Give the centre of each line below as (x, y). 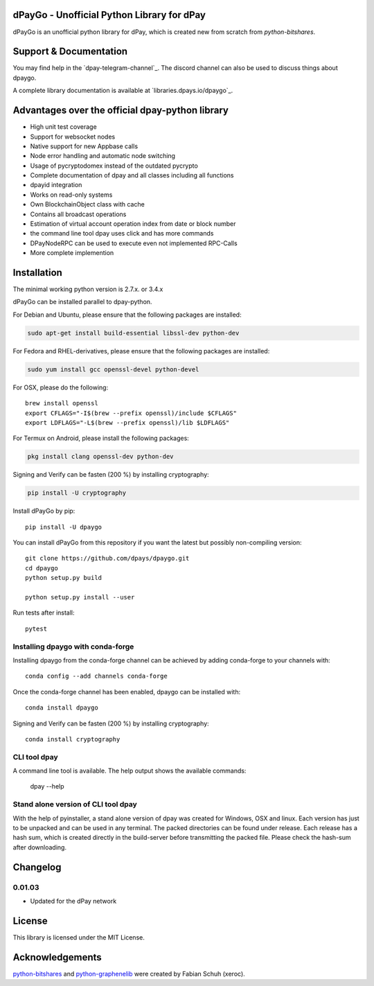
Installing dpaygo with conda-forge (73, 646)
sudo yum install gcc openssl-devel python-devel (113, 369)
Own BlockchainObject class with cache (87, 204)
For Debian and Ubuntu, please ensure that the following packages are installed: (127, 315)
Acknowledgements (57, 957)
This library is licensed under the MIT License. (79, 937)
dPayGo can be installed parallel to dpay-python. (82, 302)
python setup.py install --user (80, 597)
